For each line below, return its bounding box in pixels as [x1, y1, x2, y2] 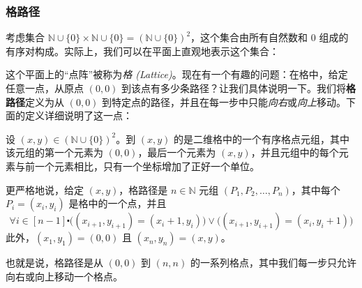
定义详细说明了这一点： [24, 108, 133, 123]
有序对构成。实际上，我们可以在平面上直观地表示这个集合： [6, 43, 279, 58]
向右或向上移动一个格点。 [6, 268, 123, 283]
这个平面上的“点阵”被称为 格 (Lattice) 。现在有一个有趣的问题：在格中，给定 [6, 67, 348, 82]
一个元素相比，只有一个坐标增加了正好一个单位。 [34, 158, 259, 173]
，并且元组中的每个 [250, 145, 339, 160]
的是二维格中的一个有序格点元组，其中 [174, 131, 350, 146]
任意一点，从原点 [6, 81, 84, 95]
